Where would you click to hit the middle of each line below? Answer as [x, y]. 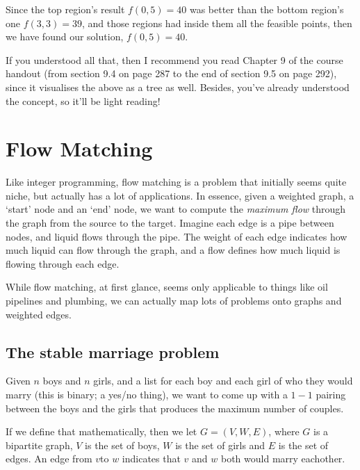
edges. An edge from [49, 459]
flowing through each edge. [63, 263]
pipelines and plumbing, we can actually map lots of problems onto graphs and [174, 301]
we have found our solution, [65, 37]
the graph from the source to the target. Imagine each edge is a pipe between [170, 223]
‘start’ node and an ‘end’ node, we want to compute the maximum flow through [176, 209]
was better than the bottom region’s [267, 9]
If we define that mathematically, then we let [101, 431]
